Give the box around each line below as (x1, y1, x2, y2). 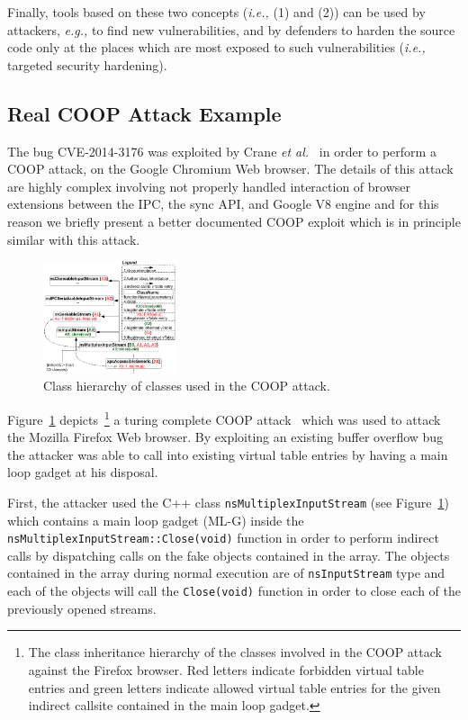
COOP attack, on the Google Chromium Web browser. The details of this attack (7, 159, 454, 178)
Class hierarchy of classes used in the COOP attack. (43, 376, 330, 395)
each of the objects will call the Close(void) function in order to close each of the (7, 581, 462, 600)
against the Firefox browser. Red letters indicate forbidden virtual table (28, 660, 424, 679)
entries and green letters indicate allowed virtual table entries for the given (28, 678, 441, 697)
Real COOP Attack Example (7, 99, 282, 127)
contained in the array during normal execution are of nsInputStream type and (7, 563, 445, 582)
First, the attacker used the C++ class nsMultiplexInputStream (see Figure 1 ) (7, 492, 449, 511)
